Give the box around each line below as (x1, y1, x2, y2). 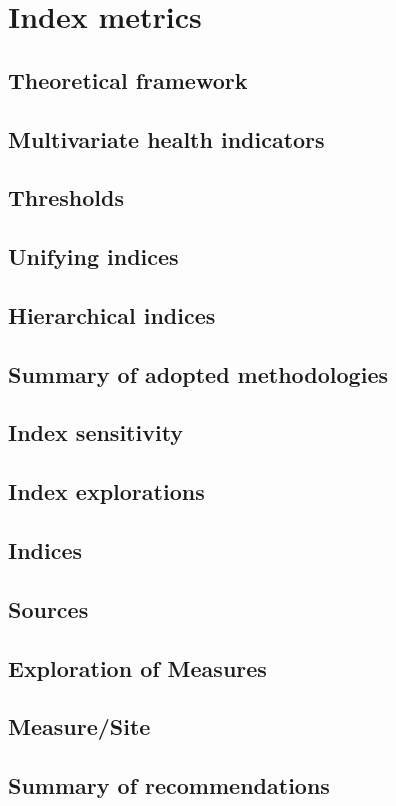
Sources (8, 593, 89, 624)
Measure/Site (8, 711, 151, 742)
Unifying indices (8, 241, 179, 272)
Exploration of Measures (8, 652, 267, 683)
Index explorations (8, 476, 205, 507)
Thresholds (8, 182, 124, 213)
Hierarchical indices (8, 299, 216, 330)
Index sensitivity (8, 417, 184, 448)
